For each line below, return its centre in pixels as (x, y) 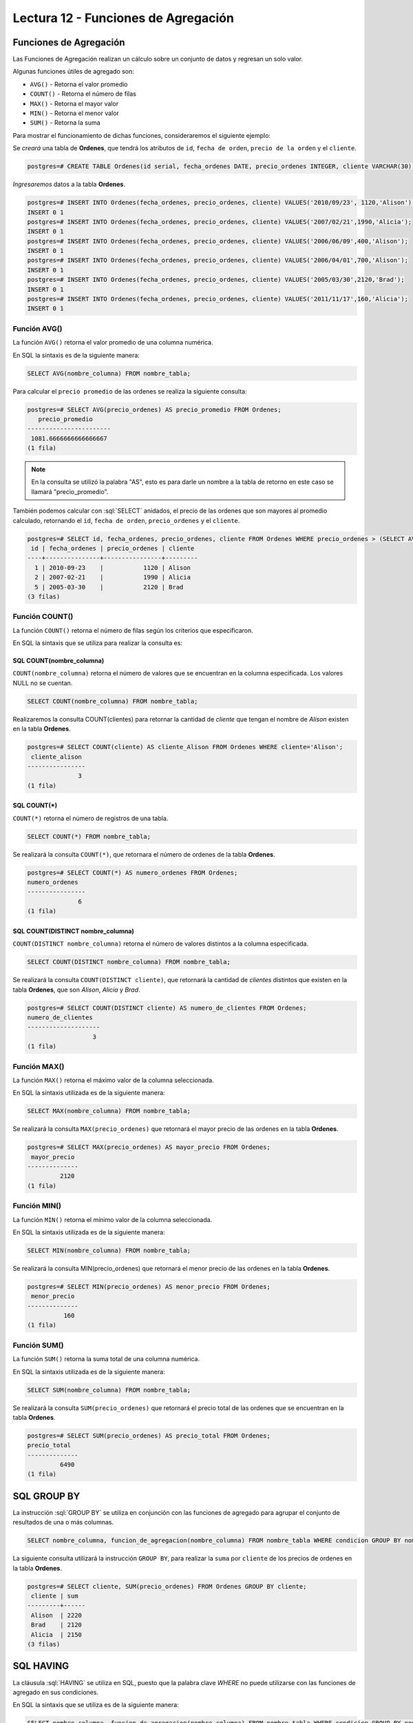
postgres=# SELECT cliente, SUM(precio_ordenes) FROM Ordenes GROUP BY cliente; (167, 1586)
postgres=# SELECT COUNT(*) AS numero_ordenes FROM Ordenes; (133, 873)
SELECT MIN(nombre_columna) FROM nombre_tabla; (109, 1250)
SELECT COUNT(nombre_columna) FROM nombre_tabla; (113, 701)
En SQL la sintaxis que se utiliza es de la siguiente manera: (96, 1705)
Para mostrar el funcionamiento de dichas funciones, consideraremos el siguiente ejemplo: (142, 135)
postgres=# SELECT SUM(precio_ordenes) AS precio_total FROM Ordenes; (149, 1436)
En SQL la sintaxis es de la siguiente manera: (76, 355)
